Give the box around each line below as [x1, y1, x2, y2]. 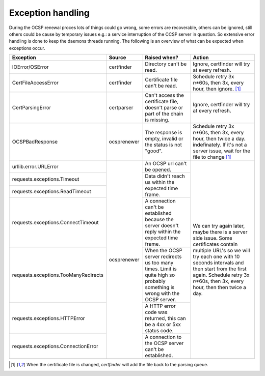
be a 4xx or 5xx [145, 321, 181, 328]
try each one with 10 [193, 253, 240, 260]
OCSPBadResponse [12, 138, 58, 145]
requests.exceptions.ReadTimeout [12, 188, 91, 195]
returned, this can [145, 315, 186, 322]
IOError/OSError [12, 64, 49, 71]
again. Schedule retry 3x [193, 271, 250, 278]
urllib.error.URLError [12, 163, 59, 170]
